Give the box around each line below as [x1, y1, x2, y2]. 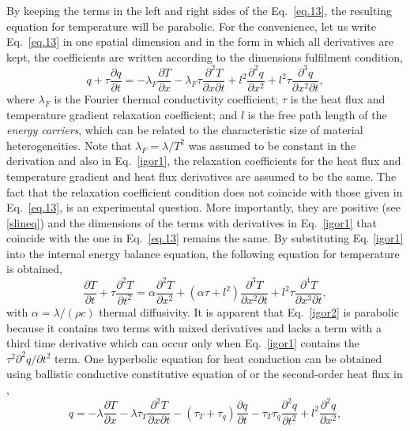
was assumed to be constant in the [188, 137, 356, 153]
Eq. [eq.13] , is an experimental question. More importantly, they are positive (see [6, 199, 401, 215]
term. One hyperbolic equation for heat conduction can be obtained [55, 350, 382, 366]
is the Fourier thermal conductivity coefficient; [54, 90, 279, 107]
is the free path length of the [247, 106, 387, 122]
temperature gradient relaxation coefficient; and [6, 106, 238, 122]
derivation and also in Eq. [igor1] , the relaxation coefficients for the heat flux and [6, 152, 401, 169]
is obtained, [6, 260, 62, 277]
